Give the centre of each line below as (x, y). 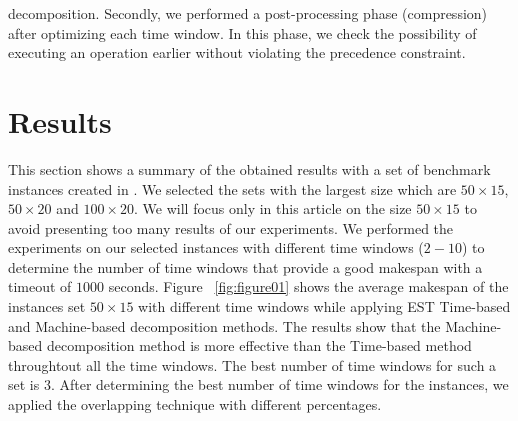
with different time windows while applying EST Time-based (324, 306)
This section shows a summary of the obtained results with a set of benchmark (249, 168)
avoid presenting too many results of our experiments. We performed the (231, 227)
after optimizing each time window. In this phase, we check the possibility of (242, 32)
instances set (47, 306)
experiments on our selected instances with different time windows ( (216, 247)
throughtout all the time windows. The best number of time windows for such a (252, 364)
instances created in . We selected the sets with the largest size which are (232, 188)
